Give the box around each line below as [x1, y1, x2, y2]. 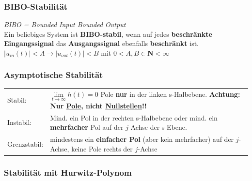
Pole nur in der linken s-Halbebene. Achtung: [100, 89, 240, 99]
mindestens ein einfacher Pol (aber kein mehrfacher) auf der [50, 134, 234, 144]
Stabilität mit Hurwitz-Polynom [4, 166, 132, 178]
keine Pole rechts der [71, 143, 133, 153]
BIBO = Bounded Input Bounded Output [4, 19, 126, 30]
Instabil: [7, 117, 32, 127]
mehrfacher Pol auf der [50, 122, 124, 132]
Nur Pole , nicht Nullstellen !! [50, 100, 147, 110]
